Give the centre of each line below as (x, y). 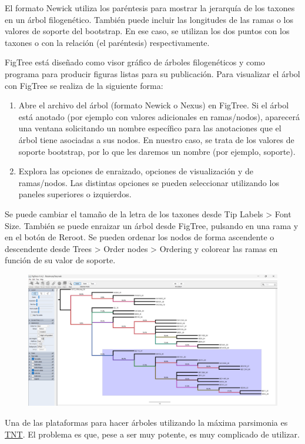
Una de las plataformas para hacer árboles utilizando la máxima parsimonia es (146, 423)
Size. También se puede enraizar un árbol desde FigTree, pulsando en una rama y (152, 225)
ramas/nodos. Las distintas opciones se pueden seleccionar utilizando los (149, 182)
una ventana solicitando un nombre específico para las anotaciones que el (150, 128)
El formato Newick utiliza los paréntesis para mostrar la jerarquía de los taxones (150, 8)
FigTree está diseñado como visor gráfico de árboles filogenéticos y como (135, 62)
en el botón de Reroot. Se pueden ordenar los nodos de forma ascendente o (140, 237)
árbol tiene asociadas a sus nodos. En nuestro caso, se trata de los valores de (156, 139)
